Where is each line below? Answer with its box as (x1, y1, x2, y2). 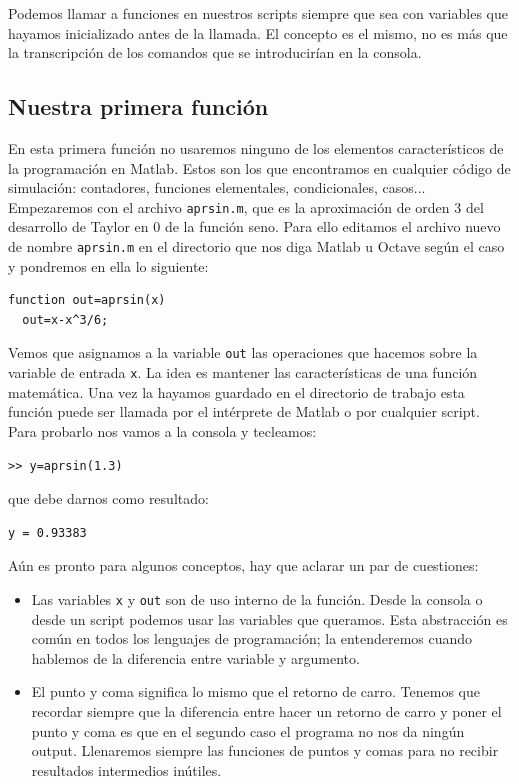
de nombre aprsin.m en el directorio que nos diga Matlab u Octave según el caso (8, 236, 505, 257)
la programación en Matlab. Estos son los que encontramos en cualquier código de (8, 157, 511, 178)
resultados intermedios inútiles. (31, 759, 222, 780)
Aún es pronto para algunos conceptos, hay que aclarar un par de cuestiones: (8, 555, 479, 576)
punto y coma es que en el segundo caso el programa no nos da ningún (31, 720, 465, 741)
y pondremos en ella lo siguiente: (8, 255, 209, 276)
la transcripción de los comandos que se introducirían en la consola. (8, 42, 422, 63)
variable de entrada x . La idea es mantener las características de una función (8, 362, 478, 383)
